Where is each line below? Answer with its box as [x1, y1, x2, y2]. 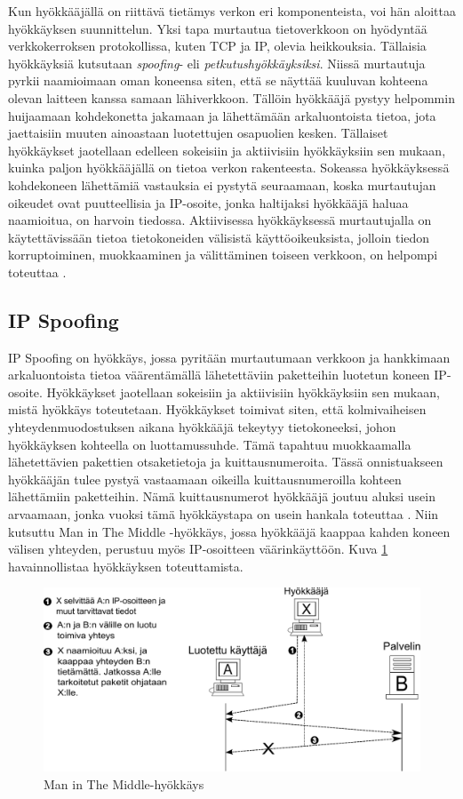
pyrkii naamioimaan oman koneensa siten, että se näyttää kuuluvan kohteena [8, 71, 428, 90]
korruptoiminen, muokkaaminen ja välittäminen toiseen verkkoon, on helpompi [8, 245, 438, 264]
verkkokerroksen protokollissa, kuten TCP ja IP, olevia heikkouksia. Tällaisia [8, 36, 427, 55]
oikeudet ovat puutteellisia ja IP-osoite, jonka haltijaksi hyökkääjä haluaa [8, 193, 409, 212]
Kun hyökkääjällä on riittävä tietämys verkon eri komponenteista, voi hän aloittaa [8, 2, 456, 20]
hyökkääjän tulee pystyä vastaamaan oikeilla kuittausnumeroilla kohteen [8, 469, 402, 488]
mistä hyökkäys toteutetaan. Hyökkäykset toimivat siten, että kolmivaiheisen [8, 400, 427, 419]
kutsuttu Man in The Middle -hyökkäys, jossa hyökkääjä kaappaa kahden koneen [8, 522, 451, 540]
